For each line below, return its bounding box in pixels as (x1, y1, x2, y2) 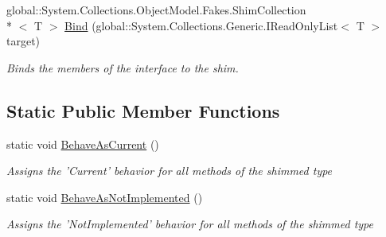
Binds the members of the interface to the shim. (6, 59, 239, 76)
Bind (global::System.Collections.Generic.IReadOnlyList (64, 17, 338, 33)
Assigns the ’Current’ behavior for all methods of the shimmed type (6, 162, 333, 179)
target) (6, 33, 41, 49)
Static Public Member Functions (6, 98, 280, 122)
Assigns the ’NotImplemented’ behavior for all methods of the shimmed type (6, 216, 373, 232)
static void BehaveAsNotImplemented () (6, 188, 203, 205)
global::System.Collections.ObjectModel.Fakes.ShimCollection (6, 2, 306, 17)
